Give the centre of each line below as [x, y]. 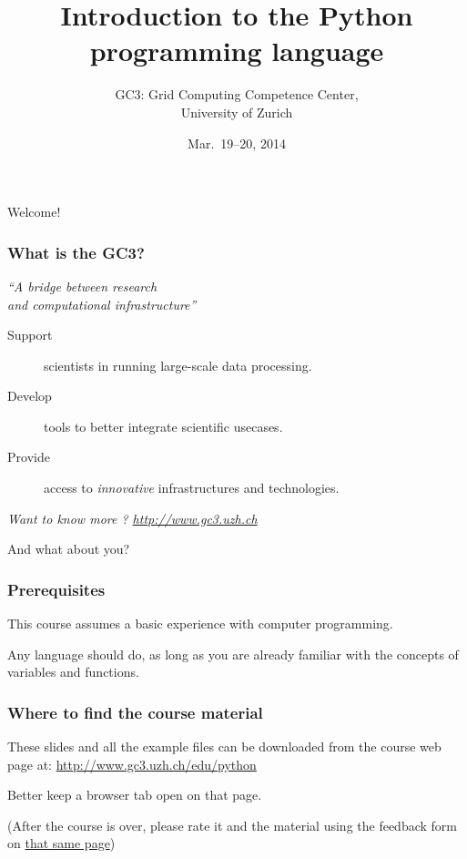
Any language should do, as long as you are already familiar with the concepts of [233, 654]
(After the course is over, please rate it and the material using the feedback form [233, 825]
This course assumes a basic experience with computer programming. [200, 624]
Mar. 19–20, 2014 [237, 143]
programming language [237, 51]
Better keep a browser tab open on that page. [135, 795]
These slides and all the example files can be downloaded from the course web [224, 747]
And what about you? [69, 549]
